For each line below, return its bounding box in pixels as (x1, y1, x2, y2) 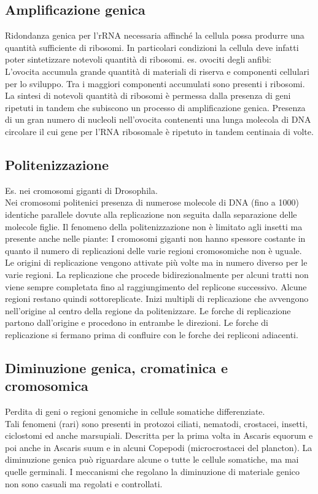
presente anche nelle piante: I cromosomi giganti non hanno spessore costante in (5, 232, 306, 245)
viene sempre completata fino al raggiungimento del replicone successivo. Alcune (5, 280, 307, 293)
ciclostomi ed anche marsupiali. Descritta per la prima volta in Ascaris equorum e (5, 429, 313, 442)
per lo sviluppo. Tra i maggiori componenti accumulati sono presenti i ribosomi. (5, 77, 305, 90)
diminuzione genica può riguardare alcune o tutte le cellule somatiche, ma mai (5, 453, 299, 466)
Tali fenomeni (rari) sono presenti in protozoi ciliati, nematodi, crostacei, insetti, (5, 417, 308, 430)
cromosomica (5, 376, 88, 395)
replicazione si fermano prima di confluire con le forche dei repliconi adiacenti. (5, 328, 298, 341)
